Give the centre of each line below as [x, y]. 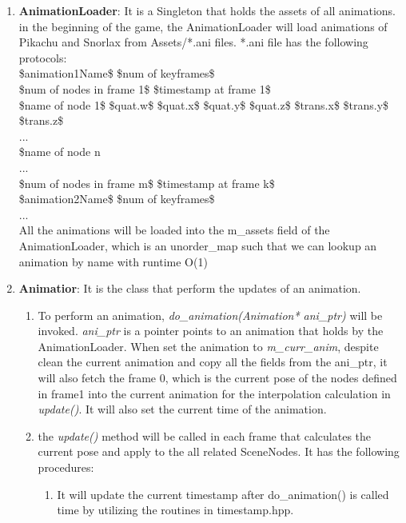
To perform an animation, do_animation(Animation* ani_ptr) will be [210, 315]
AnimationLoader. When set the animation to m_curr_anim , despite [208, 346]
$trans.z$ [41, 120]
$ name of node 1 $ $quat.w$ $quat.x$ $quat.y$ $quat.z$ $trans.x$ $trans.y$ [204, 104]
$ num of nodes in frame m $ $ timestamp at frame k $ [147, 183]
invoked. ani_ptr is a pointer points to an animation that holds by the [211, 331]
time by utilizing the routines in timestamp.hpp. [175, 510]
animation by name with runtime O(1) [113, 261]
